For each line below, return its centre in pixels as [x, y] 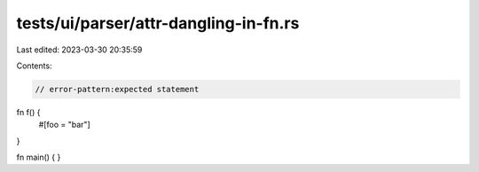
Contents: [34, 66]
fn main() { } [39, 157]
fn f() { [28, 112]
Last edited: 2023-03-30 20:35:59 [79, 50]
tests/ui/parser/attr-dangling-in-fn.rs [158, 23]
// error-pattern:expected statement [117, 89]
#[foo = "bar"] [64, 125]
